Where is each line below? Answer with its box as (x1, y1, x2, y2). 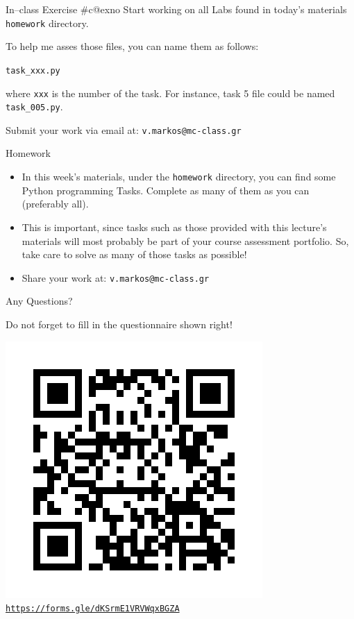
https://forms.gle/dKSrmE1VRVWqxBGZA (6, 604, 180, 614)
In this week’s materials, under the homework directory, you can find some (22, 169, 336, 184)
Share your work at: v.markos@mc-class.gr (22, 270, 210, 285)
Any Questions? (6, 294, 73, 308)
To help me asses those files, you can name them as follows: (6, 39, 259, 53)
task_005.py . (6, 99, 63, 114)
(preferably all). (22, 196, 89, 211)
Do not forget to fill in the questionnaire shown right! (6, 316, 233, 331)
